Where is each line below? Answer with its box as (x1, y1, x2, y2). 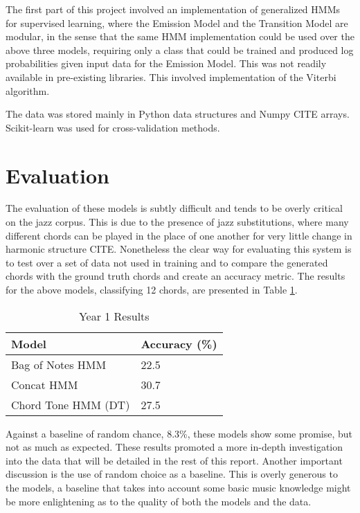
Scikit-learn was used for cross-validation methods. (6, 120, 220, 134)
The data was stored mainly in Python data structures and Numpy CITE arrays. (6, 107, 350, 121)
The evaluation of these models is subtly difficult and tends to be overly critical (6, 201, 343, 215)
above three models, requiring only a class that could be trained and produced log (6, 42, 354, 57)
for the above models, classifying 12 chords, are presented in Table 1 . (6, 282, 298, 297)
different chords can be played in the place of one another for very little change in (6, 228, 352, 242)
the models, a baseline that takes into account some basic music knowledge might (6, 480, 351, 494)
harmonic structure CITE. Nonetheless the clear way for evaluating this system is (6, 242, 352, 256)
